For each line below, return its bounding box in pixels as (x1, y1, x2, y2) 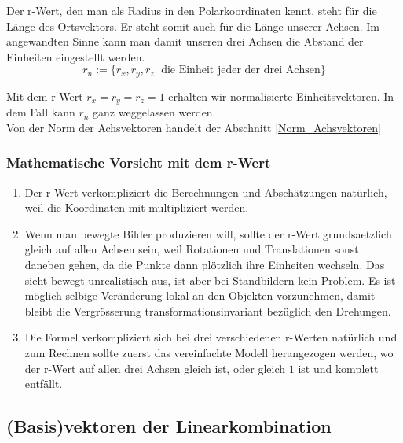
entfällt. (24, 375, 63, 392)
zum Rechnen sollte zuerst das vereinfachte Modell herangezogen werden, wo (24, 345, 394, 361)
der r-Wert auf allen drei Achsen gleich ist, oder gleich (24, 360, 286, 376)
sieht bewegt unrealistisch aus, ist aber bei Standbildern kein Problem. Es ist (24, 271, 396, 288)
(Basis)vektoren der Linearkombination (6, 414, 332, 438)
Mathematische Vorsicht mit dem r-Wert (6, 153, 271, 172)
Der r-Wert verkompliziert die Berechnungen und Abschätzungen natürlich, (24, 183, 387, 200)
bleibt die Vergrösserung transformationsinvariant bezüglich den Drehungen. (24, 302, 391, 319)
